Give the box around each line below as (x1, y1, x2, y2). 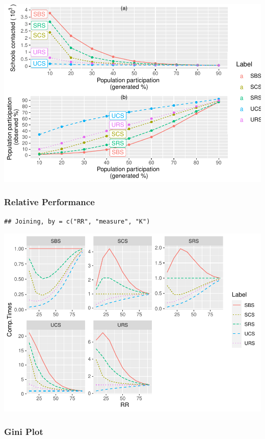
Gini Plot (4, 425, 43, 437)
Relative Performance (4, 196, 95, 208)
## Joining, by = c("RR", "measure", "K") (4, 217, 150, 225)
